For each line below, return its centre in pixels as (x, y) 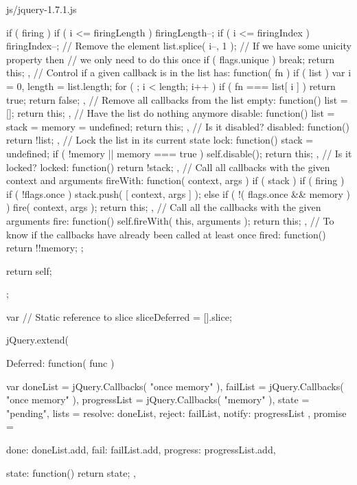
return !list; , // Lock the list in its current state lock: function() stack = (160, 140)
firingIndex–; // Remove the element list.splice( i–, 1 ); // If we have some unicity (179, 46)
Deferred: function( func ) (60, 363)
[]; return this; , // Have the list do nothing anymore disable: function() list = (171, 113)
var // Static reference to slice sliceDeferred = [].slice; (119, 316)
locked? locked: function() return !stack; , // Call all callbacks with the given (168, 167)
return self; (29, 270)
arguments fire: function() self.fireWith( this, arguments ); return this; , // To (170, 220)
